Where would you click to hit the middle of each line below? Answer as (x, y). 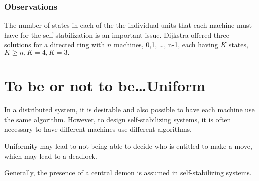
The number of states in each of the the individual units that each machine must (128, 25)
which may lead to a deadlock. (51, 156)
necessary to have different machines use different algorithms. (98, 129)
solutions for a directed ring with (55, 45)
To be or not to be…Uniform (105, 86)
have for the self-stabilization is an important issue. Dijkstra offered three (117, 35)
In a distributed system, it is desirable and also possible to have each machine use (129, 110)
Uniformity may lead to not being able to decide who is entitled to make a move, (128, 146)
